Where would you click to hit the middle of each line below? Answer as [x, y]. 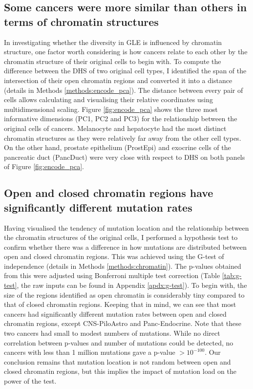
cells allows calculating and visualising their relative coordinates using [108, 99]
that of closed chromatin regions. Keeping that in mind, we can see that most [120, 304]
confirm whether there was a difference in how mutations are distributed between [126, 247]
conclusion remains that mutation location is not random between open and [117, 361]
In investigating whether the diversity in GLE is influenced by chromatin [113, 42]
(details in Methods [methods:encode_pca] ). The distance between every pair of [124, 90]
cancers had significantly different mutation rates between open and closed [115, 313]
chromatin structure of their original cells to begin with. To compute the [113, 61]
